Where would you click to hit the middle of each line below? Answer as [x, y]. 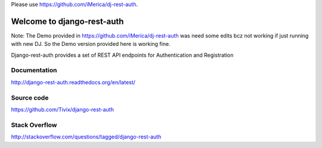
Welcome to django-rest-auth [67, 21]
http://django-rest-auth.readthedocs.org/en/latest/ [73, 82]
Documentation [34, 70]
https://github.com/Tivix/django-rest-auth [63, 109]
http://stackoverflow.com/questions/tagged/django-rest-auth [86, 137]
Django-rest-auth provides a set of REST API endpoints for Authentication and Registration [122, 55]
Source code [30, 97]
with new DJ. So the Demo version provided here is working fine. [91, 44]
